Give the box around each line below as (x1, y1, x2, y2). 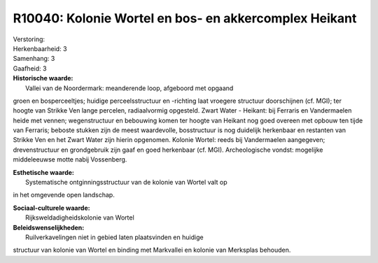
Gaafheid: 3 (13, 64, 47, 73)
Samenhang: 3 (13, 55, 55, 63)
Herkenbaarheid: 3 (13, 44, 67, 52)
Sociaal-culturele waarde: (13, 204, 90, 212)
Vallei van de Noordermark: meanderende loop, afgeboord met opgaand (25, 84, 234, 92)
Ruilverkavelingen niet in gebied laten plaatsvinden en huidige (25, 233, 204, 241)
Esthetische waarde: (13, 168, 75, 176)
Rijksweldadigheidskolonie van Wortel (25, 213, 134, 222)
